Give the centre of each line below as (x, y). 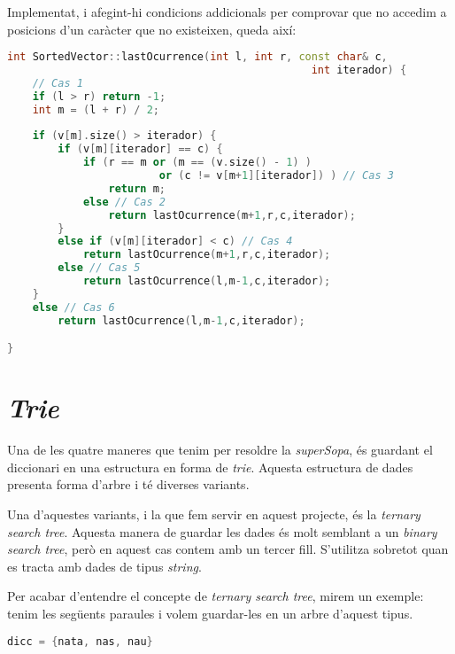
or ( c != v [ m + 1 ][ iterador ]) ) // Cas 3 (276, 176)
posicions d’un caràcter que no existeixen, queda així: (152, 29)
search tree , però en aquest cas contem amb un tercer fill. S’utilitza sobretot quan (228, 549)
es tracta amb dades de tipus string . (104, 566)
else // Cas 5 (99, 268)
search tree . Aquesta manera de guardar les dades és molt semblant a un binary (222, 531)
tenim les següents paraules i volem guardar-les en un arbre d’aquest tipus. (210, 613)
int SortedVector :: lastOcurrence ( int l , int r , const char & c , (197, 57)
